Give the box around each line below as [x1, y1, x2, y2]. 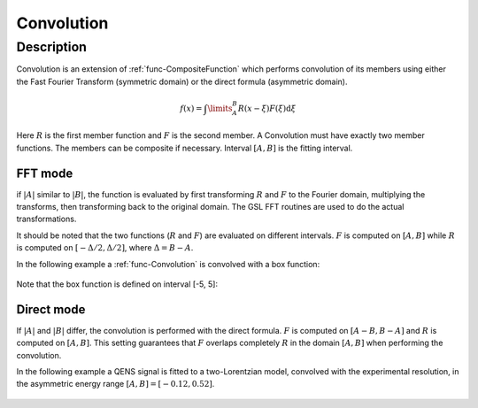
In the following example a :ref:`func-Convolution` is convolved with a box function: [16, 258, 320, 269]
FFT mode [16, 166, 73, 181]
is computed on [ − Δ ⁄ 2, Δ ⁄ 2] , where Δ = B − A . [16, 242, 194, 253]
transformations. [16, 213, 77, 225]
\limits [207, 103, 233, 113]
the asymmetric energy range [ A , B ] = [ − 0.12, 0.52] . [16, 379, 215, 389]
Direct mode [16, 302, 86, 317]
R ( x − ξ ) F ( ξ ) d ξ [237, 103, 297, 113]
